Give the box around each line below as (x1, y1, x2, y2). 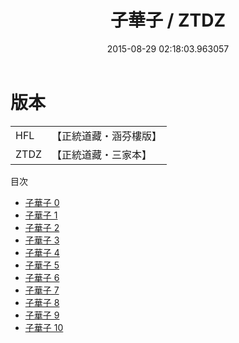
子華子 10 (24, 321, 64, 333)
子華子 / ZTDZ (109, 9, 227, 32)
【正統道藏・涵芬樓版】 (51, 129, 163, 143)
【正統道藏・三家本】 (51, 147, 153, 161)
